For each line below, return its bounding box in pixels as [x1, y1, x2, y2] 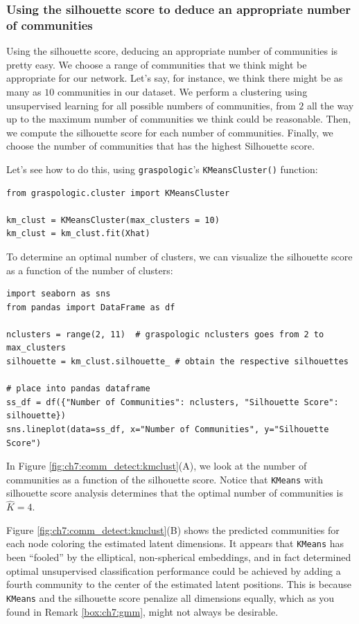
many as [6, 84, 42, 98]
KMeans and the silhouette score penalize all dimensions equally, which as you [6, 590, 335, 605]
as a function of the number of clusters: [6, 262, 173, 277]
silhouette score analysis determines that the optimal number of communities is [6, 485, 343, 500]
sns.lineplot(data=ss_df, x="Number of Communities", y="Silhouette [6, 425, 329, 435]
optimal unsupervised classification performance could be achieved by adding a [6, 563, 341, 578]
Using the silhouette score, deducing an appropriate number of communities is [6, 44, 338, 58]
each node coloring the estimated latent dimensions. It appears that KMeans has [6, 536, 344, 551]
